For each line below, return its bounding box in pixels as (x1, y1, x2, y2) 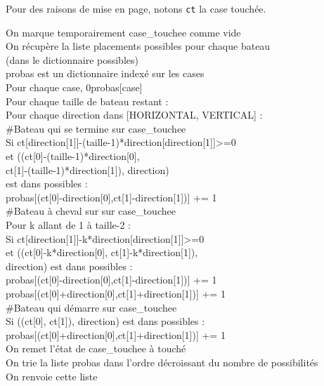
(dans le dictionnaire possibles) (6, 52, 138, 67)
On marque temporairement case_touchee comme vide (6, 25, 241, 39)
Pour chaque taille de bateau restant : (6, 93, 169, 108)
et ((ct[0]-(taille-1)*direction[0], (6, 149, 140, 163)
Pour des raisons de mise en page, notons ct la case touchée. (6, 1, 266, 15)
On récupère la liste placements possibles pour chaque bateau (6, 39, 271, 53)
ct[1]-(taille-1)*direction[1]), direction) (6, 162, 169, 177)
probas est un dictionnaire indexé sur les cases (6, 66, 205, 81)
